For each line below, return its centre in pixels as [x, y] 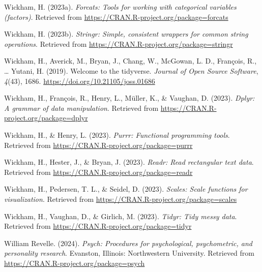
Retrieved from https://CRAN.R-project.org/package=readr [98, 172]
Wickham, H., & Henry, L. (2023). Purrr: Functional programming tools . [117, 134]
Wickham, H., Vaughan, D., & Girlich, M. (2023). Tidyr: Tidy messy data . [121, 216]
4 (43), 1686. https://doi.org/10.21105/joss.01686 [80, 81]
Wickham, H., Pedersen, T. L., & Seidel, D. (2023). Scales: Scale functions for [126, 189]
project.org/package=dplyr [46, 118]
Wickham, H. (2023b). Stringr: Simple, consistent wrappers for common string [126, 34]
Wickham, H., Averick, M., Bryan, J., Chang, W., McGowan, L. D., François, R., [130, 61]
